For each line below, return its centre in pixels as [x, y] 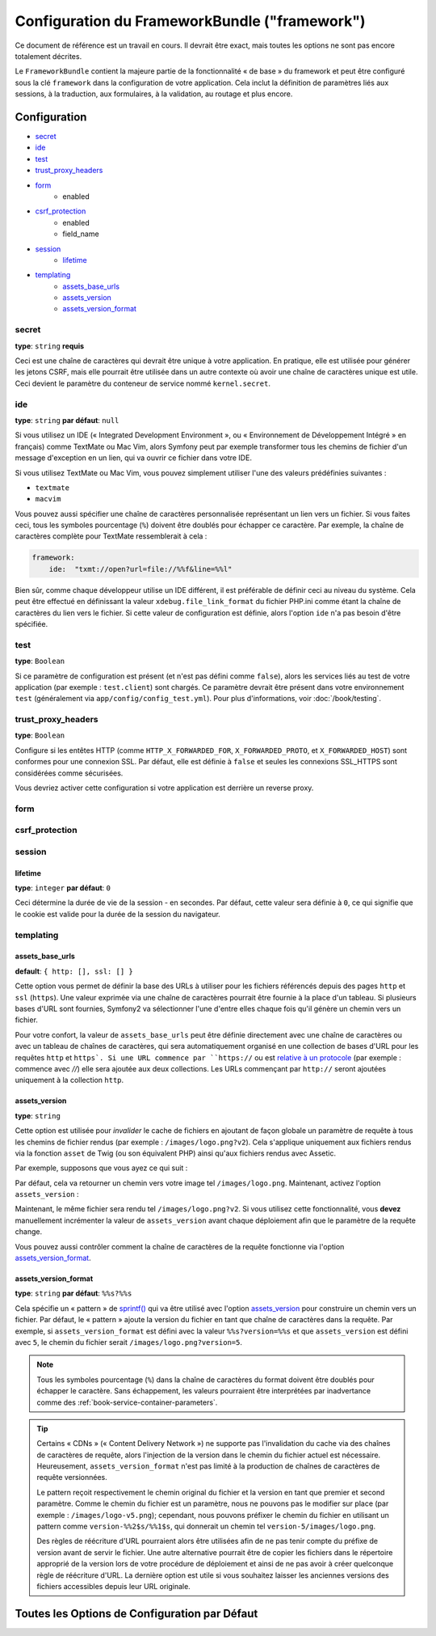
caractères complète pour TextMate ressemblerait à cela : [111, 536]
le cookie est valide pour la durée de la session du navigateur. [118, 914]
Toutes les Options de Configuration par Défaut [136, 1613]
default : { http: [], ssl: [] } [74, 971]
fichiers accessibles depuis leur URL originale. [114, 1586]
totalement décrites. [48, 56]
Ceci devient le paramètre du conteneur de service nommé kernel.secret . [143, 383]
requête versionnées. [72, 1477]
